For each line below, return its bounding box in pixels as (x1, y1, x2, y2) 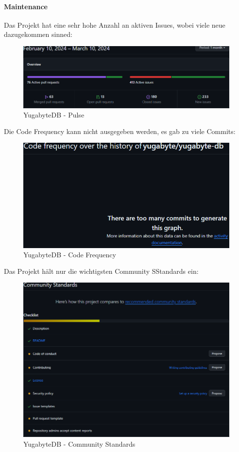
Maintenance (4, 1, 48, 11)
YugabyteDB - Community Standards (23, 438, 136, 449)
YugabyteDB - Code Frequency (23, 250, 116, 260)
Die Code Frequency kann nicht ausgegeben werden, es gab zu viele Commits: (4, 126, 236, 136)
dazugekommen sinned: (4, 29, 72, 39)
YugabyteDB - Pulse (23, 110, 85, 120)
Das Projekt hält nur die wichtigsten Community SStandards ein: (4, 266, 199, 276)
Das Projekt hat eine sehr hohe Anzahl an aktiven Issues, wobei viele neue (4, 19, 225, 30)
